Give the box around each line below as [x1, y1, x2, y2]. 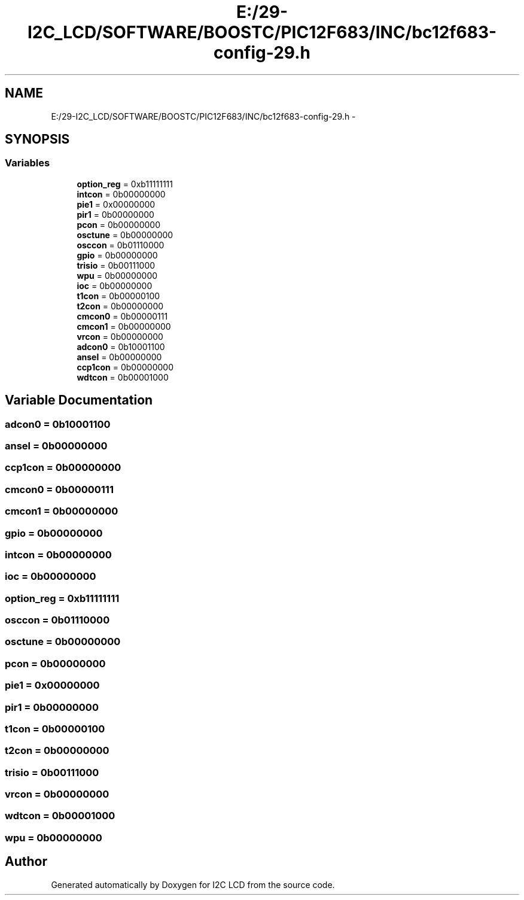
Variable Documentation [5, 393, 153, 408]
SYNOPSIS [5, 132, 70, 147]
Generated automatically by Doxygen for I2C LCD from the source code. [51, 879, 335, 890]
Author [5, 854, 47, 869]
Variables [5, 157, 50, 169]
